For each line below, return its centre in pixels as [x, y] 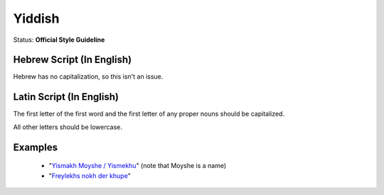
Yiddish [36, 18]
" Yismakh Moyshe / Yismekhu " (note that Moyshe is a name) [138, 166]
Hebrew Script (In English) [72, 60]
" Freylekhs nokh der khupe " [90, 175]
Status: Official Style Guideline [59, 40]
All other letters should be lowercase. [68, 127]
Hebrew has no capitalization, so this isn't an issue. [88, 77]
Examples [36, 147]
